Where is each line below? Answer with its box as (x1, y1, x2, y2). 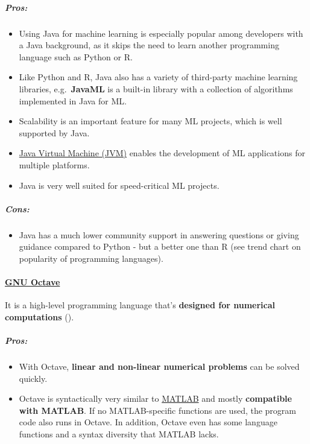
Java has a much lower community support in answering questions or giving (19, 228, 299, 241)
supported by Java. (19, 126, 90, 139)
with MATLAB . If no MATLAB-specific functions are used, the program (19, 404, 296, 416)
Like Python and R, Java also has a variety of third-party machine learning (19, 71, 298, 83)
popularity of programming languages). (19, 252, 163, 264)
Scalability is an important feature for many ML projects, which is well (19, 115, 282, 127)
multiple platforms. (19, 158, 90, 171)
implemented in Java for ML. (19, 94, 127, 107)
